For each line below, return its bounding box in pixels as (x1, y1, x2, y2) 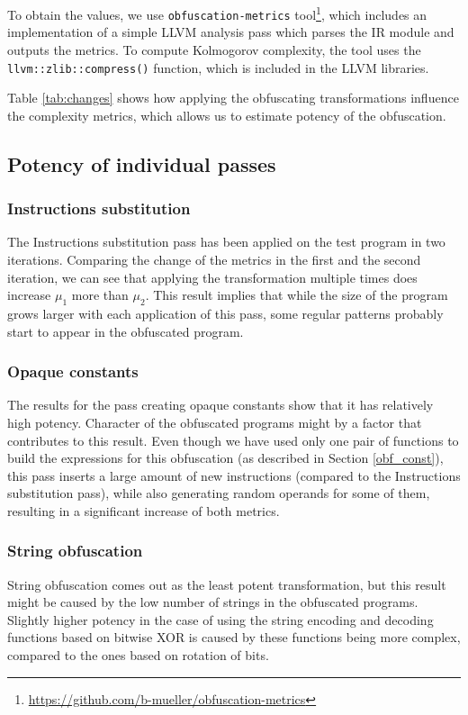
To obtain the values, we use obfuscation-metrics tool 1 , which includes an (7, 3, 427, 23)
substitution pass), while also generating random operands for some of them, (7, 484, 430, 502)
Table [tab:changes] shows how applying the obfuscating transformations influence (7, 88, 459, 107)
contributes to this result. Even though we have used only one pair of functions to (7, 430, 459, 449)
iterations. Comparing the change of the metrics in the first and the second (7, 249, 421, 268)
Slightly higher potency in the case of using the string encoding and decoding (7, 610, 434, 629)
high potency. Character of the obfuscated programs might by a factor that (7, 412, 422, 431)
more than (71, 285, 129, 304)
